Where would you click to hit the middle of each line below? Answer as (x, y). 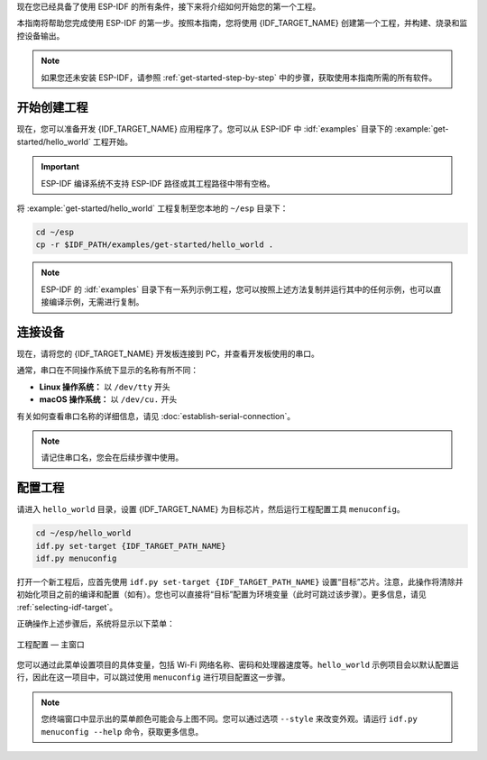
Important (60, 167)
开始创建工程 (52, 108)
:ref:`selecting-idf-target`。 (67, 607)
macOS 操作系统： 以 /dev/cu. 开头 (108, 399)
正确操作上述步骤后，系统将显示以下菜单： (96, 624)
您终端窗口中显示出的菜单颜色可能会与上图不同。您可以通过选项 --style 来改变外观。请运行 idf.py (230, 719)
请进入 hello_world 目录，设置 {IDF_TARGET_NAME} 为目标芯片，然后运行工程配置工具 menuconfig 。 (211, 509)
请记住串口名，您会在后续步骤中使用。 (112, 458)
